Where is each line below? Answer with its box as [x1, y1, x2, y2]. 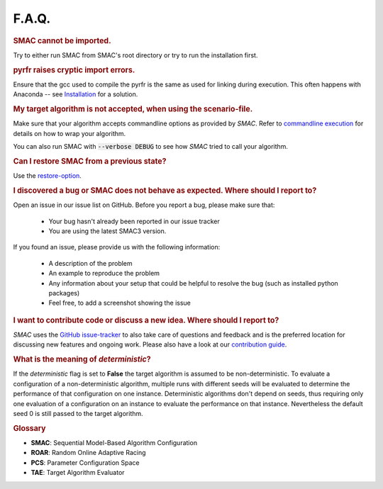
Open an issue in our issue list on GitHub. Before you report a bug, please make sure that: [13, 201, 275, 209]
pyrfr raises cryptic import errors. [13, 64, 135, 74]
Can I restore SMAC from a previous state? [13, 156, 167, 166]
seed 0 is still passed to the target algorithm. [13, 409, 143, 417]
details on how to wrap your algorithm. [13, 129, 126, 137]
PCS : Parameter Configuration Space [30, 458, 140, 467]
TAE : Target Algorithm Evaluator [30, 468, 125, 477]
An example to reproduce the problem [48, 269, 160, 278]
